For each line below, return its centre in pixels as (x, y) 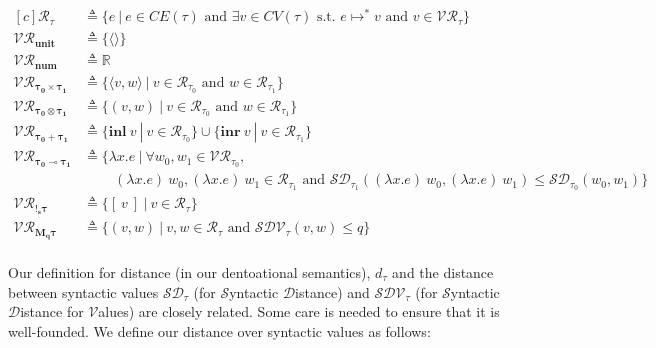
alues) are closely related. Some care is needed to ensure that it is (299, 311)
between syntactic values (83, 291)
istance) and (332, 291)
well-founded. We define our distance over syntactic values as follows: (219, 330)
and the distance (443, 272)
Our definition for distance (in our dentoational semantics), (189, 272)
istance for (52, 311)
